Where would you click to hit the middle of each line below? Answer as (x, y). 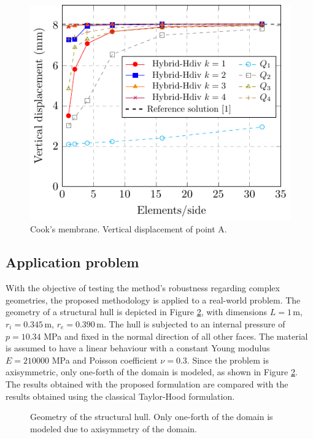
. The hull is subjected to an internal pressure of (194, 324)
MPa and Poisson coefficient (105, 360)
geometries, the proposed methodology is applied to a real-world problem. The (153, 300)
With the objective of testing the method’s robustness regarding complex (143, 288)
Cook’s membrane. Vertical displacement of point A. (129, 229)
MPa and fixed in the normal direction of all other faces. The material (176, 336)
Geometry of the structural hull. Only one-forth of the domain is (152, 417)
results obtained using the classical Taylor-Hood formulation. (120, 396)
